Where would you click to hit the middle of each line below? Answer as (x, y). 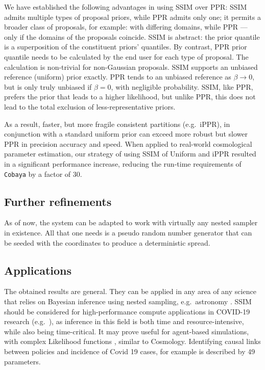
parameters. (22, 361)
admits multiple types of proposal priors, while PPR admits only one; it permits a (132, 17)
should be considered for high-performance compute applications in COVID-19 (127, 311)
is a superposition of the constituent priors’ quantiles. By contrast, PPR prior (126, 47)
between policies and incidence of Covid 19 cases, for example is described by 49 (130, 351)
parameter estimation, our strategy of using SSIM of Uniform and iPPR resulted (130, 154)
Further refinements (58, 201)
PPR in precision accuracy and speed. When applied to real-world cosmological (128, 143)
